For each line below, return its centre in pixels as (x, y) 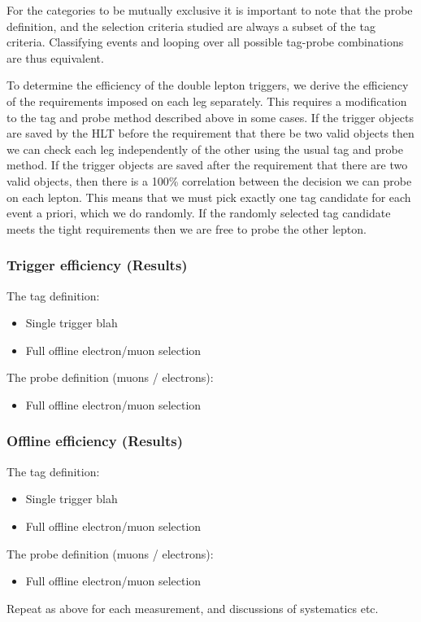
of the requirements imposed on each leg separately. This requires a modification (207, 101)
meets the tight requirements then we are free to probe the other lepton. (187, 228)
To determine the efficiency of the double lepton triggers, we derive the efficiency (208, 85)
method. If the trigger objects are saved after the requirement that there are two (207, 165)
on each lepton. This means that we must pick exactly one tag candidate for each (209, 197)
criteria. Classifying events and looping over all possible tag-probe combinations (205, 42)
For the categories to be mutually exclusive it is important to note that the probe (210, 10)
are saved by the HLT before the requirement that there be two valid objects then (210, 133)
